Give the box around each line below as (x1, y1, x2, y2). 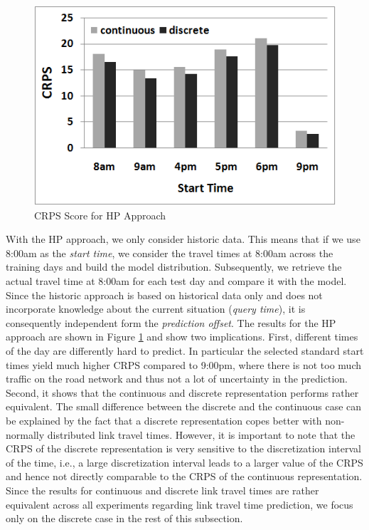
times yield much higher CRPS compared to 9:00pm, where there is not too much (6, 357, 361, 372)
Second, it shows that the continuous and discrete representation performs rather (6, 385, 359, 400)
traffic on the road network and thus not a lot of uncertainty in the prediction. (6, 371, 348, 386)
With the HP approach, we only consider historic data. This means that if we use (6, 232, 360, 246)
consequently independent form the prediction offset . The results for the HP (6, 315, 336, 330)
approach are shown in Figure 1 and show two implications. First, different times (6, 329, 358, 344)
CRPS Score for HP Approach (34, 207, 166, 222)
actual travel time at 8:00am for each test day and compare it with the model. (6, 274, 347, 288)
